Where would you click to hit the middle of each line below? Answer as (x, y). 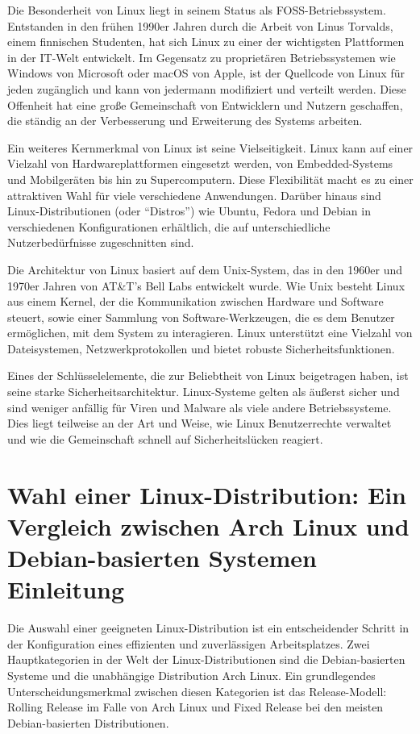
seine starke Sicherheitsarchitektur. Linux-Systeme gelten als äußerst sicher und (204, 392)
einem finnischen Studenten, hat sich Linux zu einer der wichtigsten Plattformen (206, 42)
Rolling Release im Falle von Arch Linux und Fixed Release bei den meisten (195, 707)
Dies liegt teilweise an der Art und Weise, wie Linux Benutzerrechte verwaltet (200, 423)
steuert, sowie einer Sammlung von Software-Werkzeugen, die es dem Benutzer (201, 317)
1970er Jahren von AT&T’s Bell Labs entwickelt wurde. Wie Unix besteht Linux (206, 285)
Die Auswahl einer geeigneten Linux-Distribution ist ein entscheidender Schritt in (208, 628)
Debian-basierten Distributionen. (88, 722)
